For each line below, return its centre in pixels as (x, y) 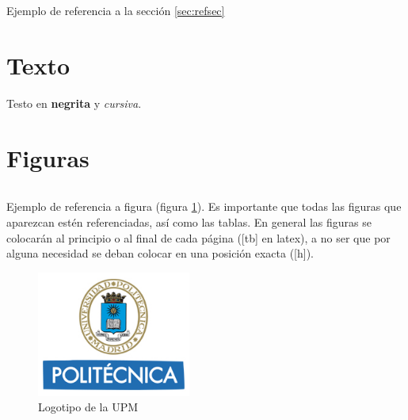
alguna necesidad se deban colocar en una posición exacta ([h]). (160, 253)
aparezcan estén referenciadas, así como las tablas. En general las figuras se (189, 222)
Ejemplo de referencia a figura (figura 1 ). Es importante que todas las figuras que (204, 206)
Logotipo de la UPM (88, 407)
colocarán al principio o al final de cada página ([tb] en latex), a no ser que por (198, 237)
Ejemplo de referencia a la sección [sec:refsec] (116, 10)
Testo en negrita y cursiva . (74, 103)
